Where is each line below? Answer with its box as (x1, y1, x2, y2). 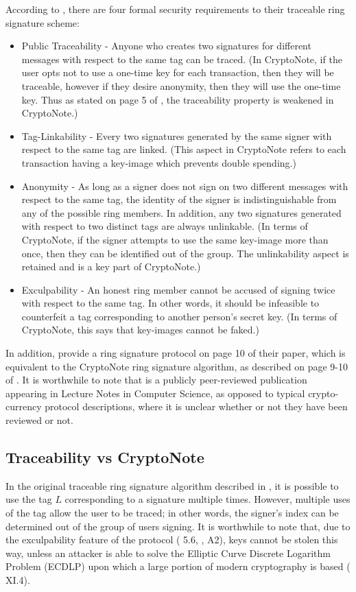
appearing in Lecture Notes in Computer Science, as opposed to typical (5, 386, 305, 400)
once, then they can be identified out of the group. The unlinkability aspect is (21, 246, 349, 260)
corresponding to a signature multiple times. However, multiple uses (64, 492, 351, 506)
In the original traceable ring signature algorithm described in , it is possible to (5, 478, 339, 493)
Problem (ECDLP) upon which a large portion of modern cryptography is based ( (5, 559, 351, 573)
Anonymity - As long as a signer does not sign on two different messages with (21, 178, 348, 193)
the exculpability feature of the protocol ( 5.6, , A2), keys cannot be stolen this (5, 532, 338, 547)
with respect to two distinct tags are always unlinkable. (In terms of (21, 219, 308, 233)
